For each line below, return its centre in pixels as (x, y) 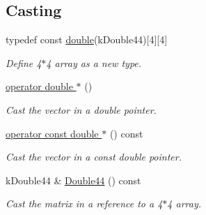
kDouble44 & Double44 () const (73, 180)
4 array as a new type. (94, 62)
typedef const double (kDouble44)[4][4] (87, 39)
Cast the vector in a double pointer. (81, 109)
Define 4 (24, 62)
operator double (39, 86)
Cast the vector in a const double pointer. (94, 157)
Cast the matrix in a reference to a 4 (84, 203)
